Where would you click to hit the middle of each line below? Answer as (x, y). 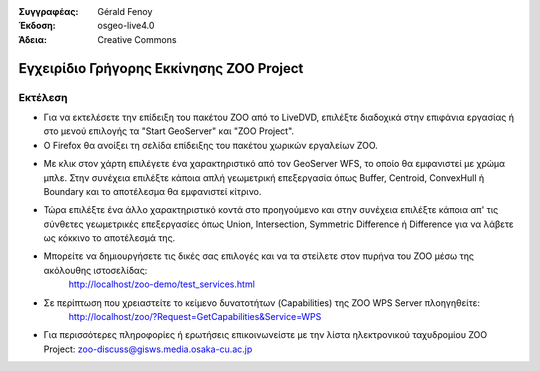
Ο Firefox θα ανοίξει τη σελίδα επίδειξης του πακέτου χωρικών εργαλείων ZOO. (211, 145)
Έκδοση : (37, 26)
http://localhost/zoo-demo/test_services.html (161, 284)
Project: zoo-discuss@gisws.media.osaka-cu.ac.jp (148, 349)
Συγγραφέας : (48, 11)
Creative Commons (137, 39)
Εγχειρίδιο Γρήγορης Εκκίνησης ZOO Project (161, 68)
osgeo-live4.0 (126, 26)
